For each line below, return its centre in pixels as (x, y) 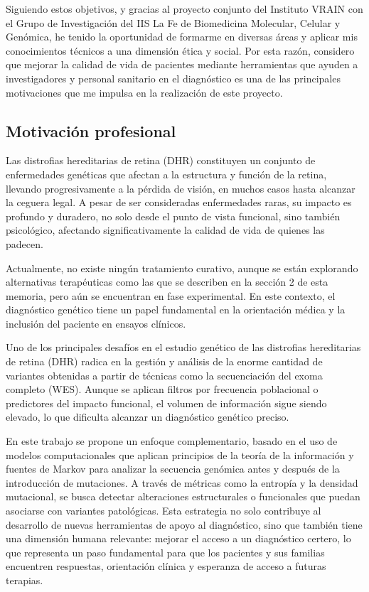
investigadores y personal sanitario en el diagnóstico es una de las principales (173, 78)
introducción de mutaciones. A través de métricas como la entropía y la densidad (182, 482)
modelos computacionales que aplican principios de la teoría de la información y (180, 454)
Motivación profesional (91, 130)
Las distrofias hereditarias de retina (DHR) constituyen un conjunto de (161, 160)
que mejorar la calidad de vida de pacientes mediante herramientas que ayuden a (182, 64)
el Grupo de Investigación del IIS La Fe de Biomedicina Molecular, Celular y (173, 22)
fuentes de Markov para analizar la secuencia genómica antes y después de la (173, 469)
